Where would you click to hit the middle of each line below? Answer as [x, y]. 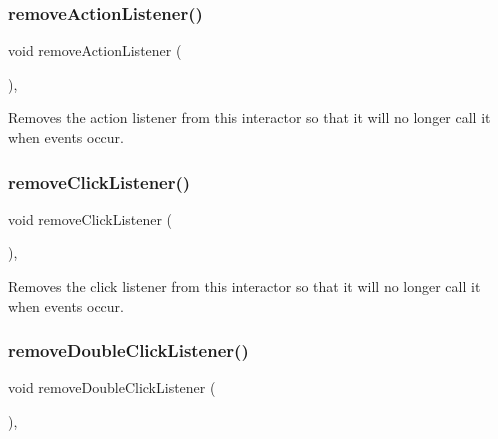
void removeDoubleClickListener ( [112, 387]
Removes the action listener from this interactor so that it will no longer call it [249, 117]
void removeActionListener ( [95, 50]
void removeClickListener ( [90, 218]
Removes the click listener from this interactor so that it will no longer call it [244, 286]
